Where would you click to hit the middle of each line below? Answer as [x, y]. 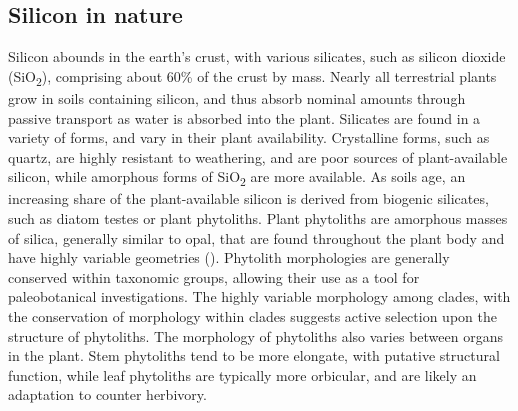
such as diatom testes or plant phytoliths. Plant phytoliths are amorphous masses [258, 218]
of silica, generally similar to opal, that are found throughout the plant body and [256, 237]
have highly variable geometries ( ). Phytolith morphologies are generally [229, 257]
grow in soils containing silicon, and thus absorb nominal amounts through [237, 97]
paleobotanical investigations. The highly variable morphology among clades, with [259, 296]
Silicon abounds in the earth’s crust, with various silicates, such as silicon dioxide [257, 56]
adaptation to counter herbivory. [107, 394]
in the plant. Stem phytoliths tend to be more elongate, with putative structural [254, 355]
